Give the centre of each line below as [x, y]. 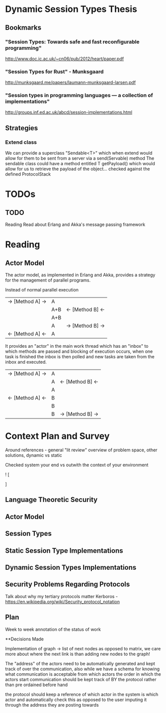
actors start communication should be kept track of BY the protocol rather [81, 679]
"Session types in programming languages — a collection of [79, 96]
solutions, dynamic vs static [34, 455]
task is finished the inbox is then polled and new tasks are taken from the [80, 357]
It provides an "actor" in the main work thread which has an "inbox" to [77, 346]
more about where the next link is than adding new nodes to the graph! [78, 654]
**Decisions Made [24, 639]
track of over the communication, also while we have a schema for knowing [83, 669]
